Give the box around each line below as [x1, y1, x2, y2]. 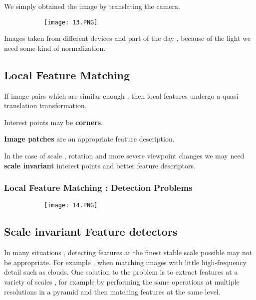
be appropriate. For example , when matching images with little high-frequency [4, 257, 247, 267]
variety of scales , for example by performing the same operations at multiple [4, 277, 240, 287]
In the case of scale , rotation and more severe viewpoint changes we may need [4, 150, 245, 161]
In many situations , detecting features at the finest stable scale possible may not [4, 247, 253, 258]
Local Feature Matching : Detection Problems [4, 181, 193, 194]
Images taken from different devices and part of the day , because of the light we [4, 33, 251, 43]
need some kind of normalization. [4, 42, 106, 53]
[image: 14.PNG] [44, 202, 98, 209]
